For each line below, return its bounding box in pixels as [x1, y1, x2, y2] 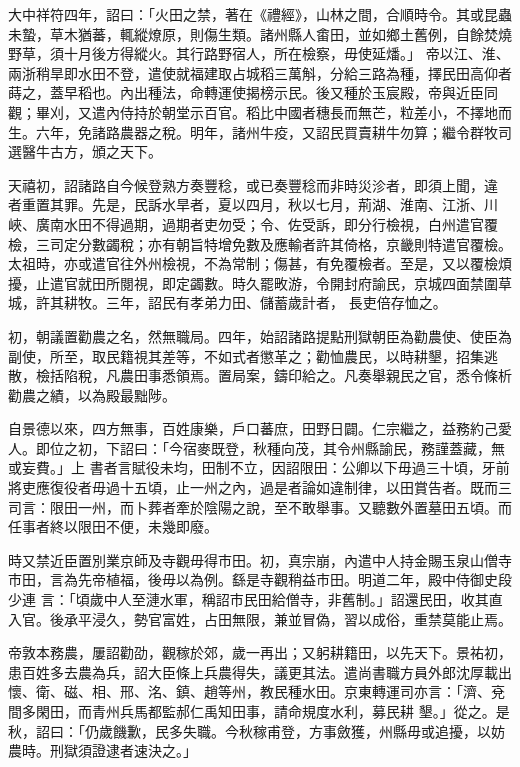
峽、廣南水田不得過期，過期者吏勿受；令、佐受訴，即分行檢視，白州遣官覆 [8, 213, 498, 234]
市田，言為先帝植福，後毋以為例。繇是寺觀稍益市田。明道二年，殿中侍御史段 [8, 569, 512, 590]
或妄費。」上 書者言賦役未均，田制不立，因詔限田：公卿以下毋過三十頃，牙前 [8, 457, 510, 478]
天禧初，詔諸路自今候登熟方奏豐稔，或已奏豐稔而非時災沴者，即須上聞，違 [8, 174, 498, 195]
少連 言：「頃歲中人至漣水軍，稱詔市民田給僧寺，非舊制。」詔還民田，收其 [8, 589, 489, 610]
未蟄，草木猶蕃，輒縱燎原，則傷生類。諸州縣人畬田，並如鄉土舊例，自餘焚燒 [8, 23, 512, 44]
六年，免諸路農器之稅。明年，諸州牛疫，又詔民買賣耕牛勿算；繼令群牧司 [35, 121, 512, 142]
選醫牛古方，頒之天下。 [8, 141, 162, 162]
